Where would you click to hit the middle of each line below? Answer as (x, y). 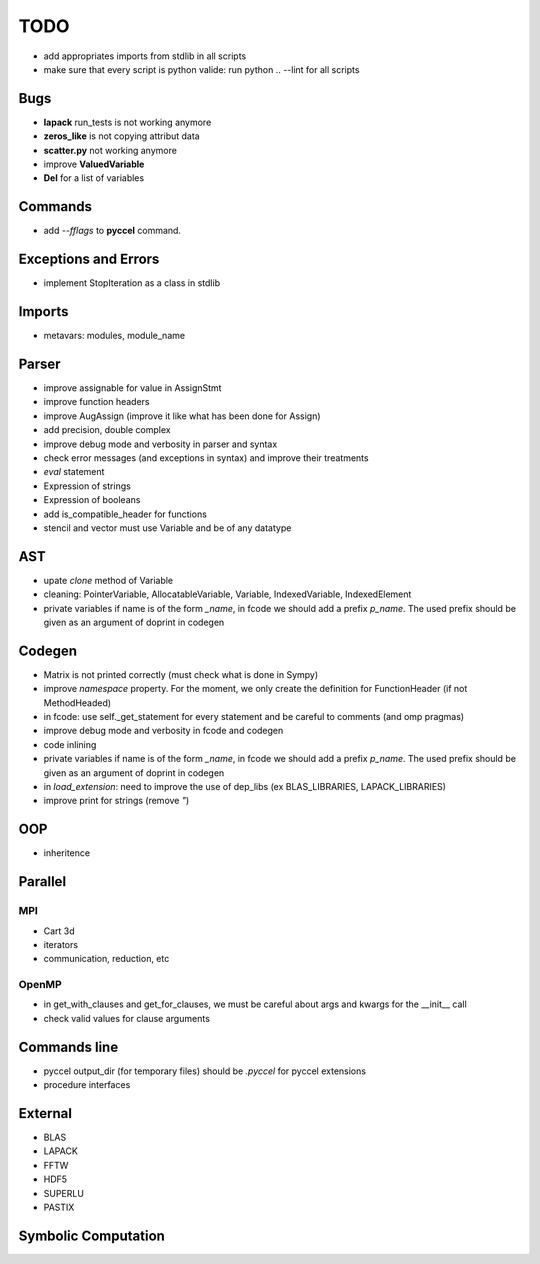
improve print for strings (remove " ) (116, 801)
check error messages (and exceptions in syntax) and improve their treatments (206, 457)
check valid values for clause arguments (126, 1018)
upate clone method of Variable (108, 580)
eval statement (74, 472)
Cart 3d (59, 931)
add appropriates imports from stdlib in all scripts (145, 56)
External (45, 1113)
